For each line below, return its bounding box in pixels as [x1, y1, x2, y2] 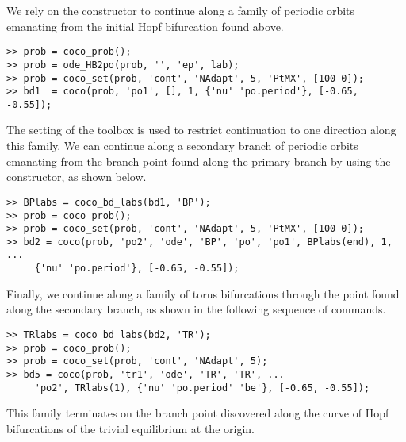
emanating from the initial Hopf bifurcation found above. [6, 17, 284, 34]
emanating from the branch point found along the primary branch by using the [6, 152, 391, 169]
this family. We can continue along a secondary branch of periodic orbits [6, 137, 358, 154]
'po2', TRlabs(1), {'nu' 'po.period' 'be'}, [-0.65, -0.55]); [34, 382, 370, 394]
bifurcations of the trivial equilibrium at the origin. [6, 420, 255, 436]
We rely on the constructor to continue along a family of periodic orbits [6, 2, 355, 18]
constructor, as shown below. [6, 168, 147, 185]
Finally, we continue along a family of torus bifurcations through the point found [6, 285, 400, 302]
